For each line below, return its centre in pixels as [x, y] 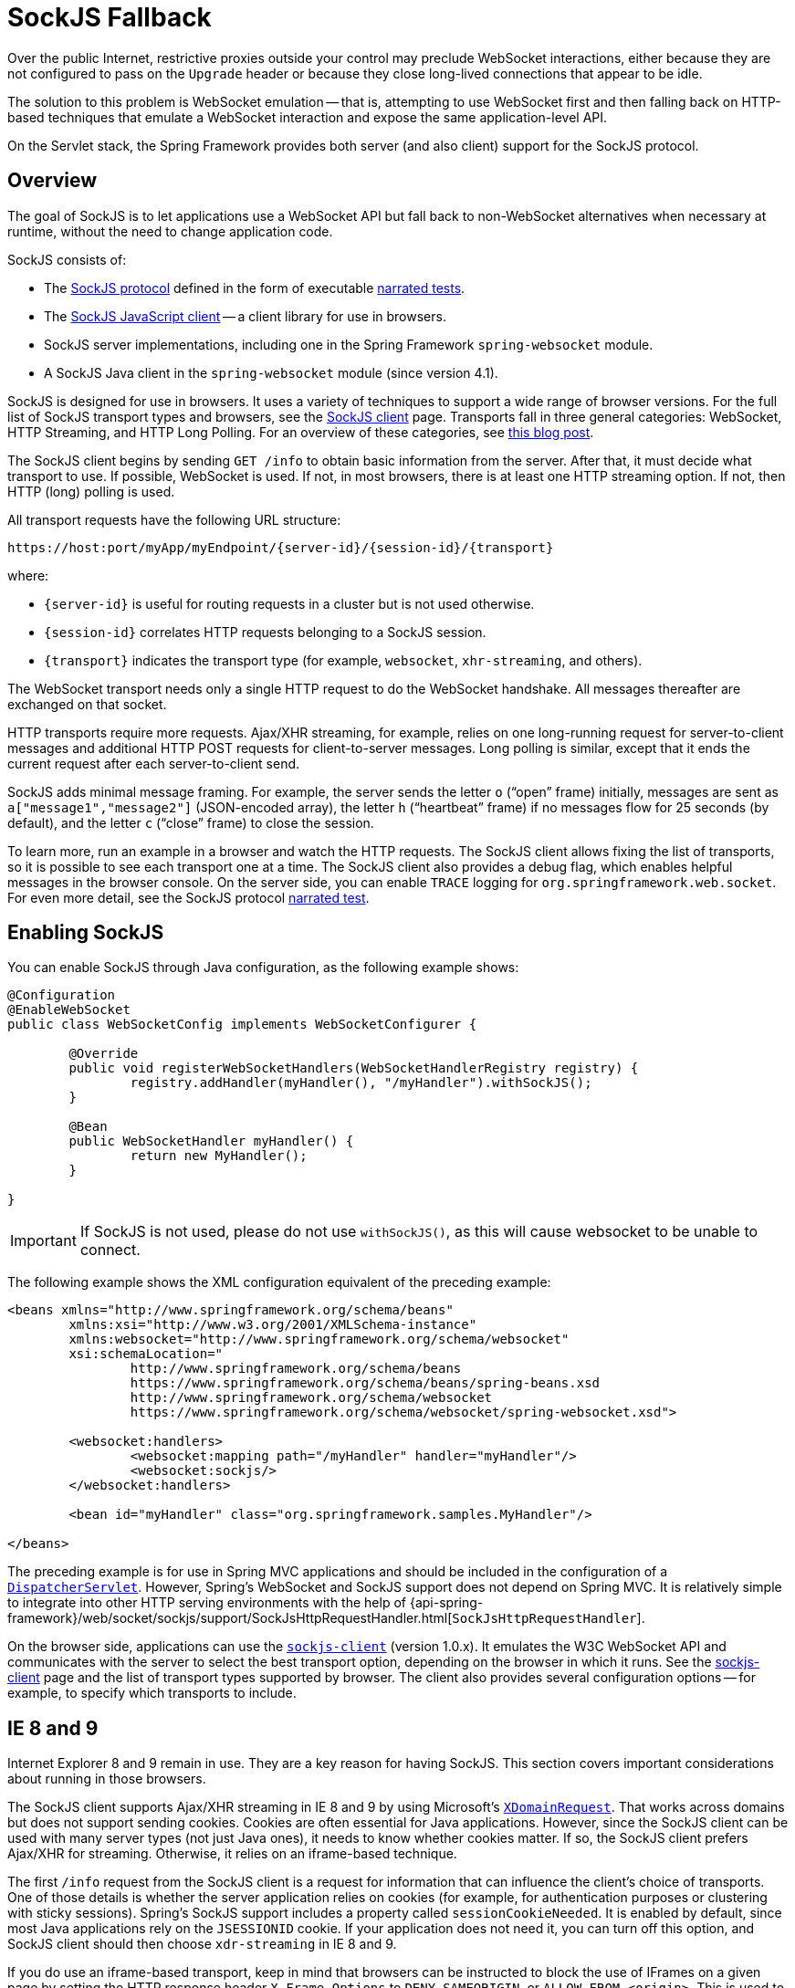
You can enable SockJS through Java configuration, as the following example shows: [263, 968]
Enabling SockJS [86, 933]
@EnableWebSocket [69, 1010]
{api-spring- [446, 1603]
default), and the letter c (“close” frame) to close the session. [191, 822]
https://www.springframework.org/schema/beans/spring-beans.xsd [365, 1383]
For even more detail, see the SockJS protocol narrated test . [188, 897]
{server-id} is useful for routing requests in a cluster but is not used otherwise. [289, 603]
